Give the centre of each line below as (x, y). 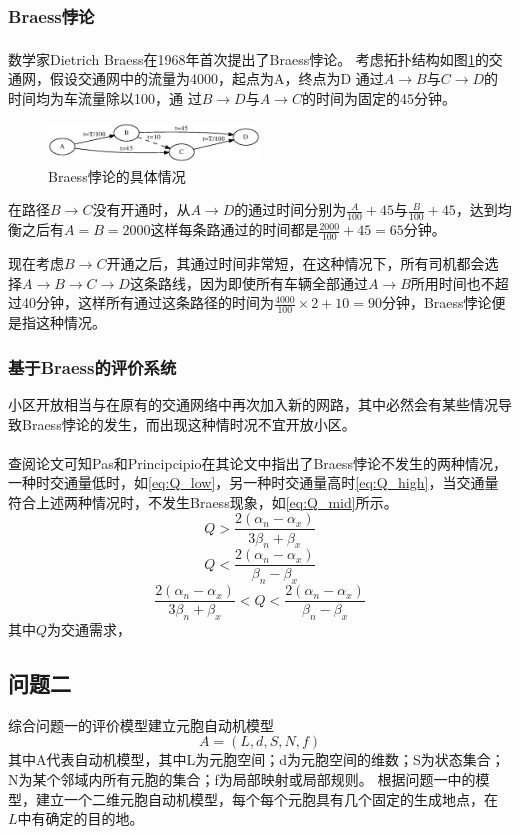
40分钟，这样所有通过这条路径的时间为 (147, 302)
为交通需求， (89, 629)
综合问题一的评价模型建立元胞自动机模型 (141, 724)
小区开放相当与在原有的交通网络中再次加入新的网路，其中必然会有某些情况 (253, 403)
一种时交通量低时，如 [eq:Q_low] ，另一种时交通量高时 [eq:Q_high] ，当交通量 (253, 482)
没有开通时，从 (141, 209)
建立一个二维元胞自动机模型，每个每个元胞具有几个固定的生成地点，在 (266, 798)
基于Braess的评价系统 (92, 366)
